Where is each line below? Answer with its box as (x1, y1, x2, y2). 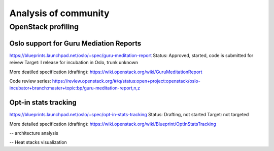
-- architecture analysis (9, 130, 58, 136)
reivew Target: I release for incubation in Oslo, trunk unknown (9, 60, 138, 66)
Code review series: (9, 78, 51, 84)
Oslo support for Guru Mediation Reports (9, 39, 142, 47)
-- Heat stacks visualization (9, 139, 67, 145)
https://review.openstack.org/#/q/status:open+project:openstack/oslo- (52, 78, 200, 84)
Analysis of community (9, 8, 110, 19)
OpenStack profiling (9, 22, 79, 31)
